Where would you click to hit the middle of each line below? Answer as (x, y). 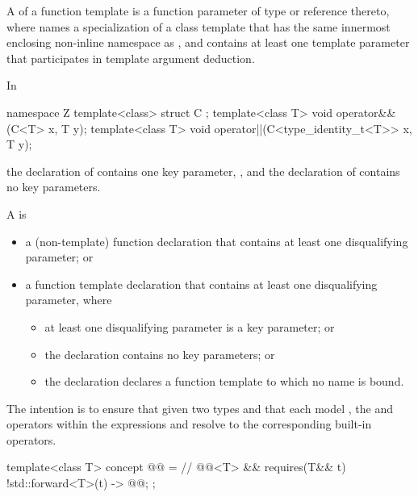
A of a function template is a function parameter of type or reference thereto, (198, 10)
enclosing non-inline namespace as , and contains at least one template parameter (208, 42)
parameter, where (69, 300)
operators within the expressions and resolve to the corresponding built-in (189, 424)
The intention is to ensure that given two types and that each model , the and (200, 408)
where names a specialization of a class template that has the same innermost (199, 26)
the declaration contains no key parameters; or (160, 354)
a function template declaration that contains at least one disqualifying (201, 284)
